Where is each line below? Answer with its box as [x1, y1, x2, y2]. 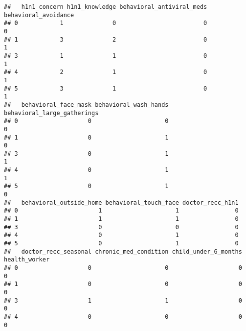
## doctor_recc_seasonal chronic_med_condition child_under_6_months [4, 248, 242, 255]
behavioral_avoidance [4, 11, 74, 19]
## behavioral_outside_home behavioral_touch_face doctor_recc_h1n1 [4, 199, 239, 206]
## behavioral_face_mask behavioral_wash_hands [4, 101, 169, 108]
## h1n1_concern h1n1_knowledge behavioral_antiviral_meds [4, 3, 207, 10]
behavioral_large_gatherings [4, 109, 99, 117]
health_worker [4, 256, 50, 263]
